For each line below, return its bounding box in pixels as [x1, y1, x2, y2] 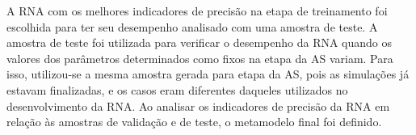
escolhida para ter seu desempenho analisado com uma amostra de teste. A [6, 18, 378, 35]
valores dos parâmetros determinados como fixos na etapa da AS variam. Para [6, 49, 393, 66]
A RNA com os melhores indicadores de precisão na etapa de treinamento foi [6, 2, 388, 19]
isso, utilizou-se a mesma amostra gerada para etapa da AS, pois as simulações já [6, 65, 410, 82]
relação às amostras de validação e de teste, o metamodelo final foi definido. [6, 113, 382, 130]
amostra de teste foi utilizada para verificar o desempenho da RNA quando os [6, 34, 393, 51]
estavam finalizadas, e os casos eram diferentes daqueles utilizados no [6, 81, 348, 98]
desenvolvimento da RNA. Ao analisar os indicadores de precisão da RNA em [6, 97, 390, 114]
